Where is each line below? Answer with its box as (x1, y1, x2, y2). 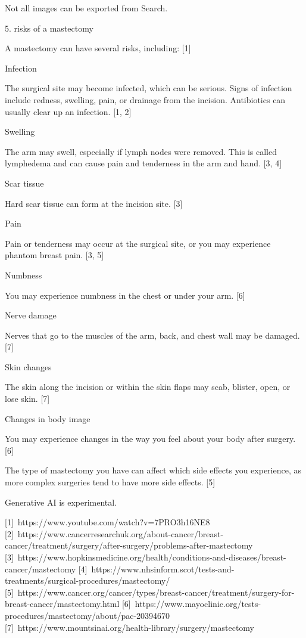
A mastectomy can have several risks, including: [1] (5, 42, 191, 54)
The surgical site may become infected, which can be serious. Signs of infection (5, 82, 292, 94)
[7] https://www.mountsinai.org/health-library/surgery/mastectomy (5, 621, 254, 633)
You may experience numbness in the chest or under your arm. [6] (5, 289, 245, 301)
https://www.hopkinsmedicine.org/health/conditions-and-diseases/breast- (17, 551, 286, 563)
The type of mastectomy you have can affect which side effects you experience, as (5, 464, 302, 476)
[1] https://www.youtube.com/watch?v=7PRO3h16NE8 (5, 516, 210, 528)
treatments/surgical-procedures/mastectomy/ (5, 574, 170, 587)
